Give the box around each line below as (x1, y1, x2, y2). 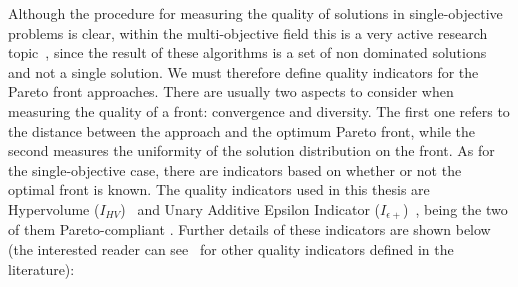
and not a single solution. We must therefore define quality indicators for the (8, 61, 479, 82)
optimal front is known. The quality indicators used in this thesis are (8, 179, 430, 200)
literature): (8, 258, 75, 279)
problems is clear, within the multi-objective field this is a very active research (8, 22, 488, 43)
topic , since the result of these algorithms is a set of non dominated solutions (8, 42, 487, 63)
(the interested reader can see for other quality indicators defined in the (8, 238, 454, 259)
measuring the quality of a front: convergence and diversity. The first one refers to (8, 100, 510, 121)
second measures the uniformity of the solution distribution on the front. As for (8, 140, 495, 161)
